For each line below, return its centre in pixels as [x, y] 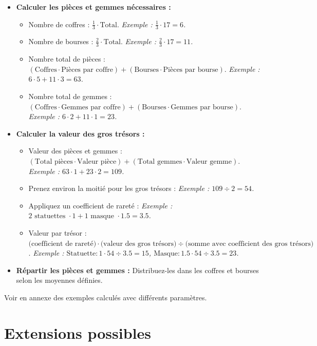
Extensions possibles [78, 332]
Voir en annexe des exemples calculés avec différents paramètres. [106, 297]
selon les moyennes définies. [59, 280]
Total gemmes [160, 162]
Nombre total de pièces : [67, 59]
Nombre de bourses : [61, 41]
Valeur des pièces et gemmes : [75, 151]
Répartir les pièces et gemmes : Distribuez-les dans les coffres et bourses [137, 270]
